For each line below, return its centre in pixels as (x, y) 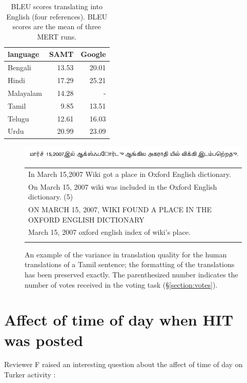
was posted (44, 340)
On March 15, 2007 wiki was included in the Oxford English (123, 186)
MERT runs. (57, 36)
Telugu (18, 118)
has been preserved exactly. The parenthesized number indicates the (131, 274)
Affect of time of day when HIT (119, 320)
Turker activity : (30, 375)
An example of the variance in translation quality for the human (126, 254)
